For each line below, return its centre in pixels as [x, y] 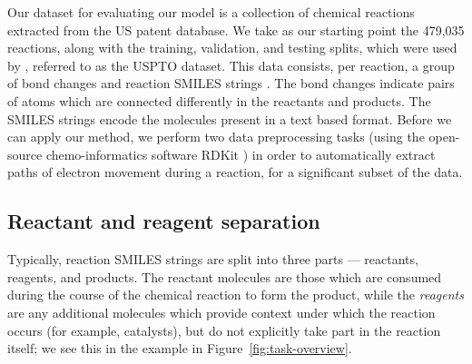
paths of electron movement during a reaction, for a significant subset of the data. [235, 172]
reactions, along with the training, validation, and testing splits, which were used [232, 48]
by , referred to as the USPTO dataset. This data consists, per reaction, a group [231, 65]
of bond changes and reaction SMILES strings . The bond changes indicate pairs [231, 83]
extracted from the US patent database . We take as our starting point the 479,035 [236, 30]
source [25, 154]
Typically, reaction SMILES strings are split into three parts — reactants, [213, 259]
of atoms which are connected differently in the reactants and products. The [219, 100]
